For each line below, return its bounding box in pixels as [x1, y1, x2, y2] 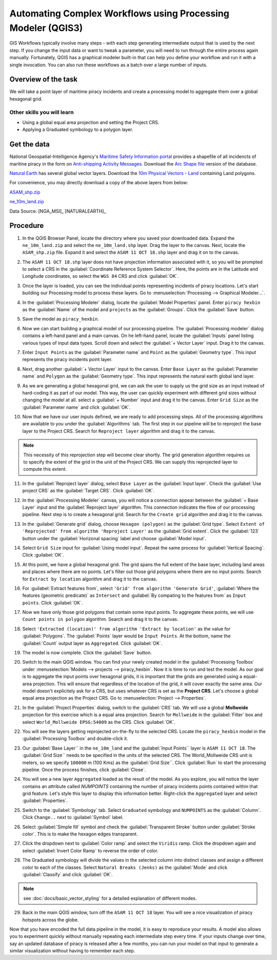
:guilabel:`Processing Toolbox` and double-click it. [22, 736, 128, 742]
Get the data [9, 140, 50, 149]
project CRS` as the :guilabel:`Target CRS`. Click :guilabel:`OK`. [22, 488, 155, 494]
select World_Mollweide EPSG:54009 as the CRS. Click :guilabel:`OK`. [22, 719, 175, 725]
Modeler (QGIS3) [9, 22, 83, 33]
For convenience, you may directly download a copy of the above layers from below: [9, 180, 188, 186]
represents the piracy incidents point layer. [22, 357, 113, 363]
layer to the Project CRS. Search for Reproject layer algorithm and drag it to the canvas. [22, 428, 215, 434]
